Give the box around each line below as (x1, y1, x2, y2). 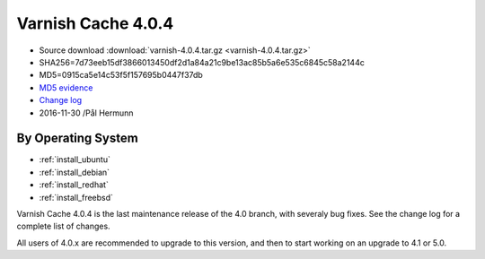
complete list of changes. (16, 220, 111, 232)
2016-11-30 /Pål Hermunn (39, 108, 134, 118)
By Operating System (16, 131, 138, 146)
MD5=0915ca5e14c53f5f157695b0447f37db (39, 70, 204, 81)
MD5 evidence (39, 82, 93, 93)
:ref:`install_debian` (39, 167, 110, 177)
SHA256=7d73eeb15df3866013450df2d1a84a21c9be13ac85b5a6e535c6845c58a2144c (39, 56, 366, 67)
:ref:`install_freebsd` (39, 192, 114, 203)
